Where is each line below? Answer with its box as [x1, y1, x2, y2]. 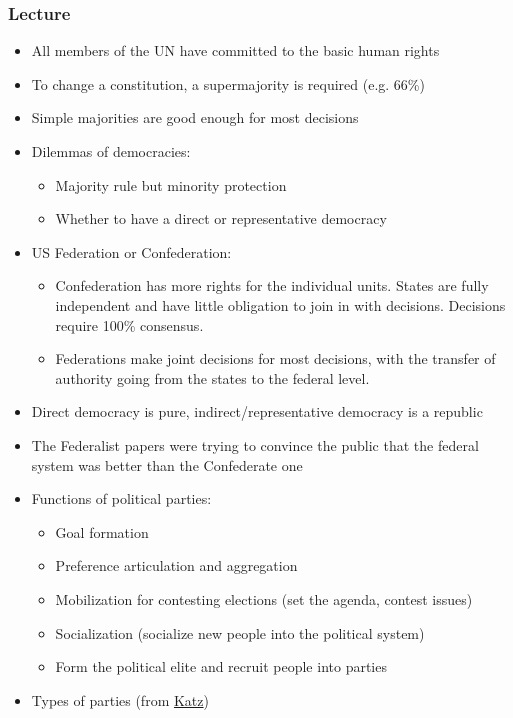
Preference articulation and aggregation [55, 555, 298, 576]
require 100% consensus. [55, 314, 204, 335]
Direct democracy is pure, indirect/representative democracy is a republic [31, 401, 483, 422]
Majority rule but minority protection [55, 174, 287, 195]
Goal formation [55, 521, 149, 542]
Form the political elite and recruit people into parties [55, 656, 387, 677]
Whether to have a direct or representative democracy [55, 208, 387, 229]
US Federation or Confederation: [31, 241, 232, 262]
